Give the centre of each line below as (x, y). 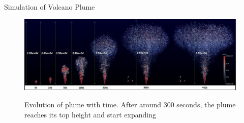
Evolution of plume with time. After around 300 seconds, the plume (130, 104)
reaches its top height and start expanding (90, 114)
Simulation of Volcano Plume (50, 7)
